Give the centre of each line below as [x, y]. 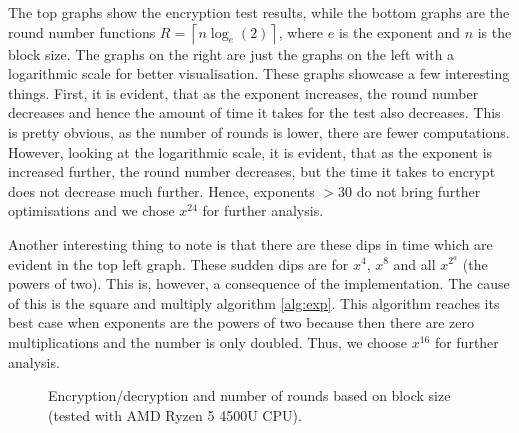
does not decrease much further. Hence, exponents [161, 190]
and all [414, 263]
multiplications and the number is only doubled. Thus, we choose [207, 341]
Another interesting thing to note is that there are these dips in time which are [250, 243]
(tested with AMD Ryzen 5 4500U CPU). [175, 414]
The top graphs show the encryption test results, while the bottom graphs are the [259, 12]
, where [301, 31]
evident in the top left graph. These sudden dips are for [178, 263]
